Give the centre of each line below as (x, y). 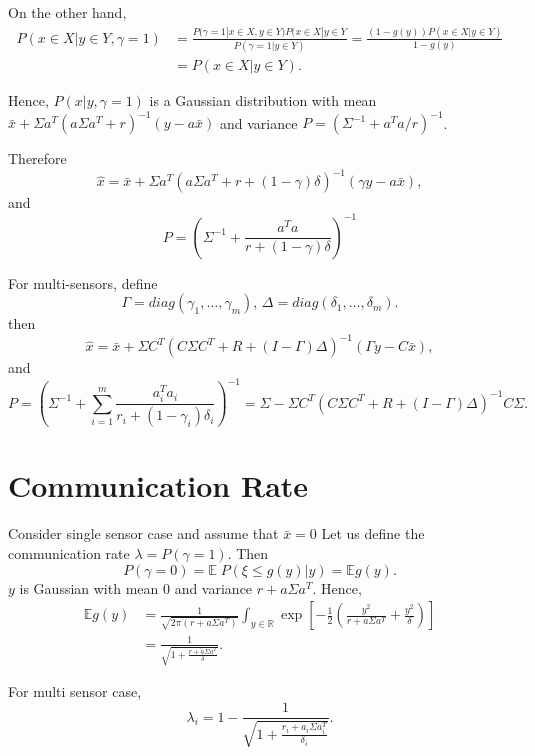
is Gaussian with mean (89, 587)
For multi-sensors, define (83, 282)
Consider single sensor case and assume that (143, 533)
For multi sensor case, (75, 691)
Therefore (37, 158)
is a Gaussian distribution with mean (263, 100)
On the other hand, (67, 12)
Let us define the (373, 533)
